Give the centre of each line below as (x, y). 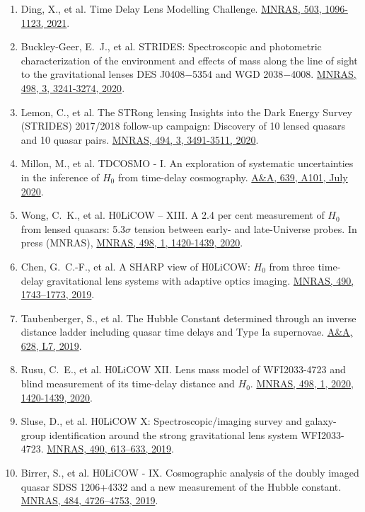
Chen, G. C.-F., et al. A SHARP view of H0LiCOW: (135, 266)
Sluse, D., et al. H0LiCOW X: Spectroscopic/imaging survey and (161, 421)
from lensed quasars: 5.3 (73, 228)
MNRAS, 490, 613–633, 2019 (109, 449)
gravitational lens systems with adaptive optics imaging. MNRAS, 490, (201, 280)
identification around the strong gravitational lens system (173, 434)
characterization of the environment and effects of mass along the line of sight (189, 60)
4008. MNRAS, (324, 74)
